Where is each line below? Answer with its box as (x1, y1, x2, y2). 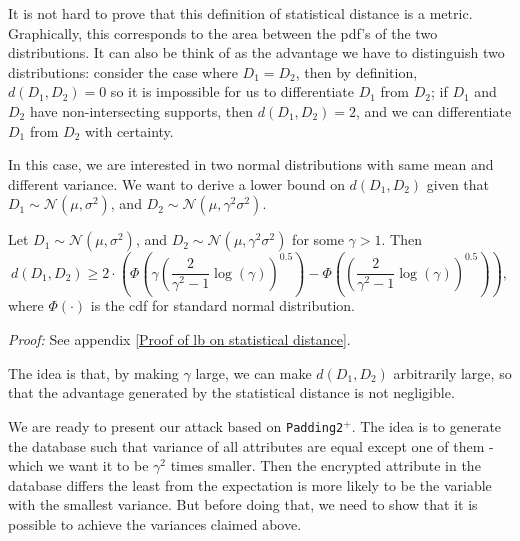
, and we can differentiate (355, 100, 512, 121)
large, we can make (195, 362, 312, 383)
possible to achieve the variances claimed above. (8, 513, 302, 534)
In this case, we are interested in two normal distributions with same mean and (8, 154, 494, 175)
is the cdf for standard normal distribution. (90, 295, 355, 316)
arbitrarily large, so (393, 362, 512, 383)
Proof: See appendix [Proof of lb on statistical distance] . (8, 329, 351, 350)
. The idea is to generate (351, 415, 502, 436)
